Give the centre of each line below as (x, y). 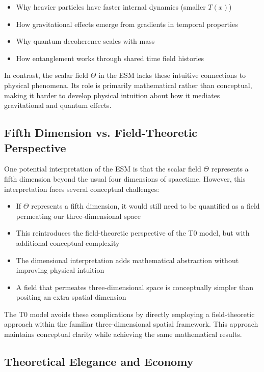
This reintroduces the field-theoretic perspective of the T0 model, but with (133, 233)
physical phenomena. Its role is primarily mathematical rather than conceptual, (128, 85)
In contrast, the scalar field (46, 75)
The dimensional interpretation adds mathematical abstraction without (127, 260)
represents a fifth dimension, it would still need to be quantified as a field (146, 206)
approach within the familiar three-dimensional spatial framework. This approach (131, 324)
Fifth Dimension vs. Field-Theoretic (101, 133)
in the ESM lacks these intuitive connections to (172, 75)
